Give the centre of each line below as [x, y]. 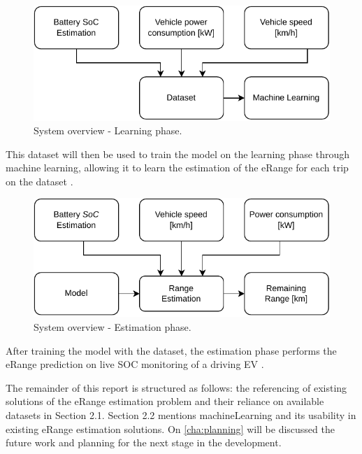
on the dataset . [39, 181]
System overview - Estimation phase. [113, 326]
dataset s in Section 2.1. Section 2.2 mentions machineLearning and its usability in [181, 414]
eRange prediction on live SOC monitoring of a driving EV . [135, 364]
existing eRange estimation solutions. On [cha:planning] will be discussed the [170, 428]
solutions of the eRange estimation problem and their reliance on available [165, 401]
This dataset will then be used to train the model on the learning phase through [178, 154]
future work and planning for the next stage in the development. [144, 442]
